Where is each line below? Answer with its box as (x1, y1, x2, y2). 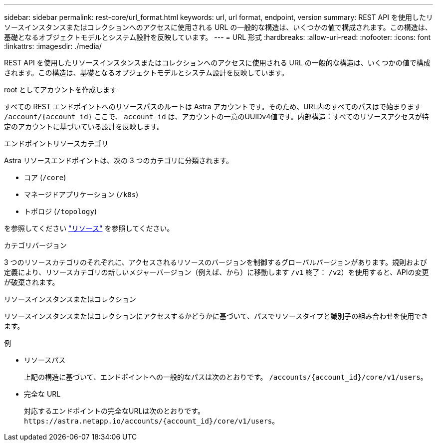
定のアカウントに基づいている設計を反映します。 (4, 122, 164, 131)
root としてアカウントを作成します (4, 85, 117, 94)
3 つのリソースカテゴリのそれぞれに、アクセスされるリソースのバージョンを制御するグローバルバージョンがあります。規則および (4, 258, 427, 266)
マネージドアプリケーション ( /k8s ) (24, 190, 139, 199)
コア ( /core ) (24, 173, 66, 182)
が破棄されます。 (4, 278, 59, 286)
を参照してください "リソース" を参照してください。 (4, 224, 174, 232)
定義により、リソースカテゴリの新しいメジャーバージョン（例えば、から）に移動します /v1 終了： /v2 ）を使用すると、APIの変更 (4, 268, 429, 276)
